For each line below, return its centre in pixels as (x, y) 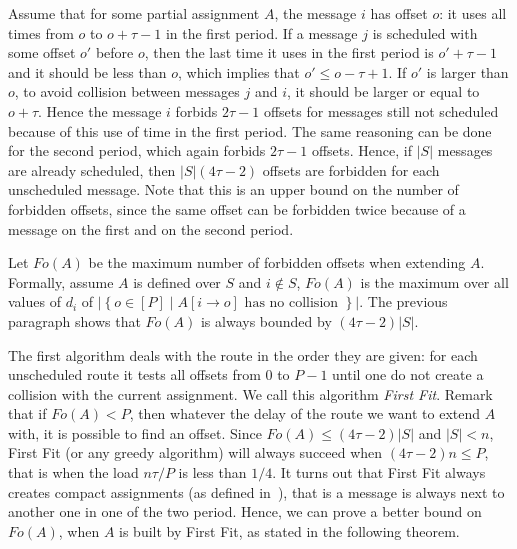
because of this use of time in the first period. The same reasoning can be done (250, 130)
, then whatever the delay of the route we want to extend (305, 413)
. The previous (403, 301)
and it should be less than (87, 71)
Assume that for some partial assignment (134, 13)
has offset (399, 13)
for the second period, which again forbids (137, 150)
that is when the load (73, 472)
